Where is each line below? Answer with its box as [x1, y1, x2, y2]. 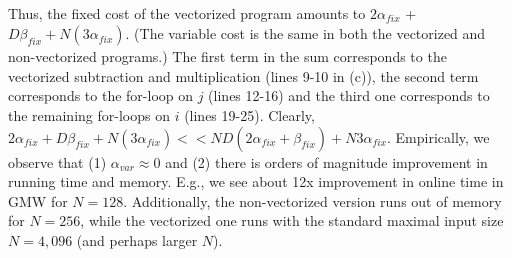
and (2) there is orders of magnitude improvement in [165, 151, 488, 172]
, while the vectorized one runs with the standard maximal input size [80, 210, 504, 231]
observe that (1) [8, 151, 107, 172]
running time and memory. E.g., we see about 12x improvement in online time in [8, 171, 504, 192]
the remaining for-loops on [8, 105, 170, 126]
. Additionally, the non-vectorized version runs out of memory [123, 190, 502, 211]
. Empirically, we [387, 126, 490, 147]
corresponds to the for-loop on [8, 85, 194, 106]
